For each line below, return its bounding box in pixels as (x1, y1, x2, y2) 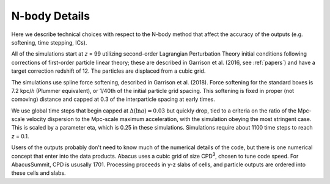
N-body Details (11, 9, 90, 23)
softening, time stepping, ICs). (11, 39, 87, 46)
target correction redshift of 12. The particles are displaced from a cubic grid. (11, 67, 206, 75)
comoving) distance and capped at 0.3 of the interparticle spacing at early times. (11, 95, 215, 103)
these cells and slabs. (11, 169, 67, 177)
